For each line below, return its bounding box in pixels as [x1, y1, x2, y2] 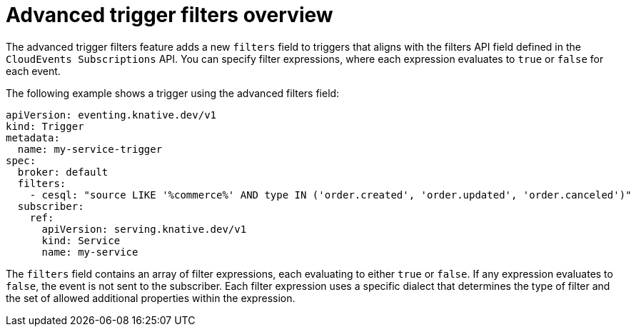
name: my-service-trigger [17, 143, 163, 155]
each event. [6, 64, 61, 77]
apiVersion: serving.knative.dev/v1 [41, 223, 247, 235]
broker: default [17, 166, 108, 178]
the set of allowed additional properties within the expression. [6, 291, 296, 304]
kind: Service [41, 234, 121, 246]
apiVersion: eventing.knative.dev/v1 [6, 109, 217, 121]
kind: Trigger [6, 120, 84, 132]
